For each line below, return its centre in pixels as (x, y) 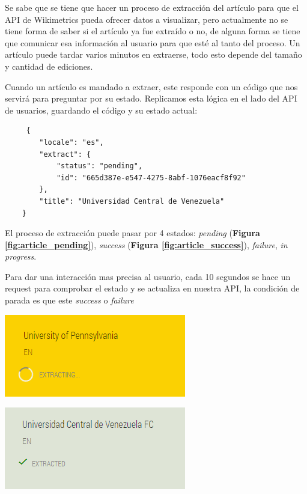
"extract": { (65, 154)
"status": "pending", (99, 166)
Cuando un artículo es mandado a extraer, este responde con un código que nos (151, 86)
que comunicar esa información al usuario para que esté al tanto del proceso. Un (153, 42)
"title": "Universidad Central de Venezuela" (132, 201)
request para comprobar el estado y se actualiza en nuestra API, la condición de (152, 288)
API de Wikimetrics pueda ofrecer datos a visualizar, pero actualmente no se (147, 19)
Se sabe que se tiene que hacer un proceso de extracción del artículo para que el (152, 7)
